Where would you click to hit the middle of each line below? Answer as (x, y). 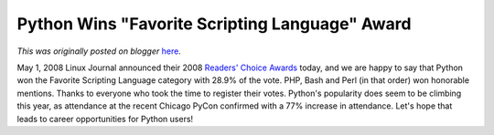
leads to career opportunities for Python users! (105, 119)
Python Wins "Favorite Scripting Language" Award (214, 24)
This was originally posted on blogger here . (99, 51)
